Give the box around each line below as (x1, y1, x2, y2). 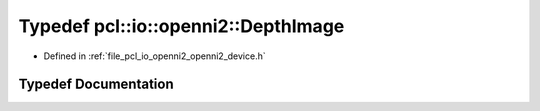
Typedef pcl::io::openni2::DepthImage (18, 15, 345, 37)
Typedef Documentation (18, 76, 174, 93)
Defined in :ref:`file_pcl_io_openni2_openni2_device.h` (43, 50, 266, 62)
